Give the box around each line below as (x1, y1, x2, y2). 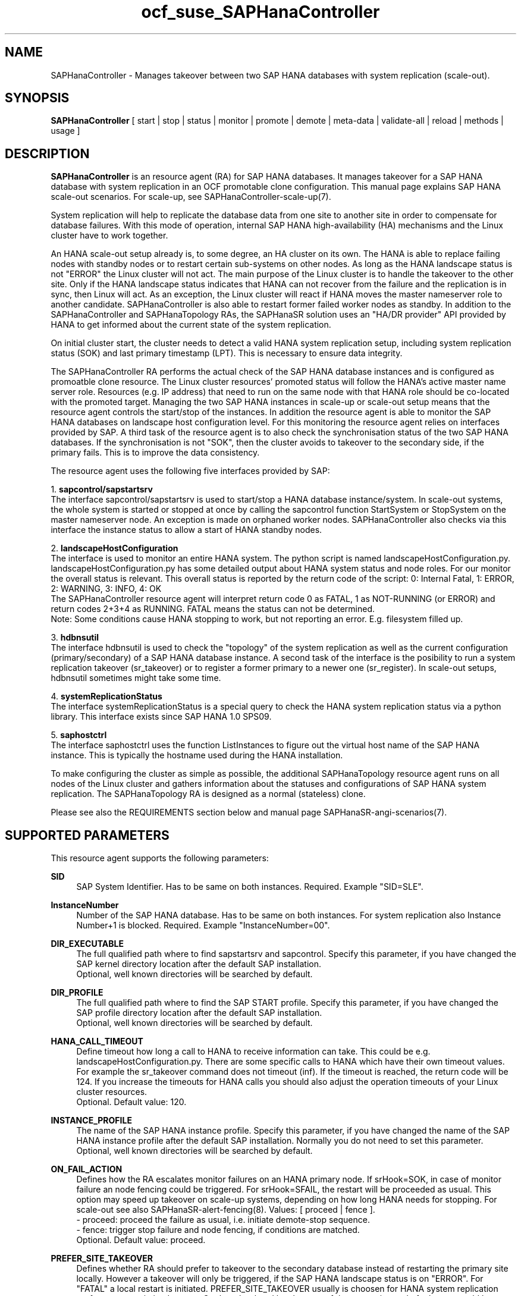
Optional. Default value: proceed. (76, 1235, 206, 1245)
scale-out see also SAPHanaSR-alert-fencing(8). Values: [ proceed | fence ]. (76, 1204, 375, 1215)
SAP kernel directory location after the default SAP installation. (76, 959, 322, 969)
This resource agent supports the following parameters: (51, 853, 269, 864)
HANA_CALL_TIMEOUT (51, 1036, 143, 1047)
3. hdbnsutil (51, 632, 99, 643)
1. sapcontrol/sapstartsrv (51, 484, 153, 495)
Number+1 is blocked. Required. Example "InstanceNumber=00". (76, 920, 330, 931)
